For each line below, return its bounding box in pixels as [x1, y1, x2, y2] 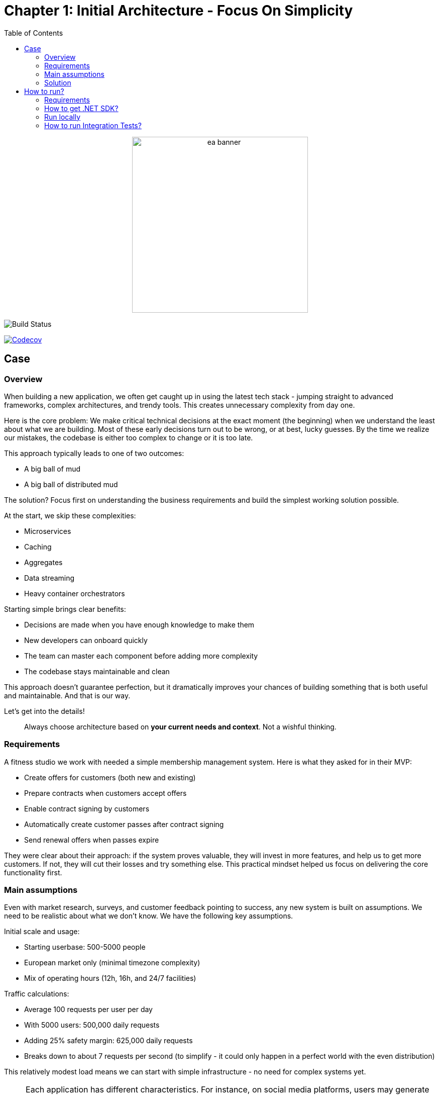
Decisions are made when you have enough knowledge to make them [24, 620, 255, 629]
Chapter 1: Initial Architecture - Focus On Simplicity [4, 2, 353, 19]
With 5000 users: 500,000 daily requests [24, 1021, 160, 1030]
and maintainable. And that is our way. [4, 691, 131, 700]
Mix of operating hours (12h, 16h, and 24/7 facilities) [24, 974, 196, 983]
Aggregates [24, 558, 63, 567]
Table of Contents [4, 28, 63, 37]
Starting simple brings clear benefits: [4, 604, 126, 613]
